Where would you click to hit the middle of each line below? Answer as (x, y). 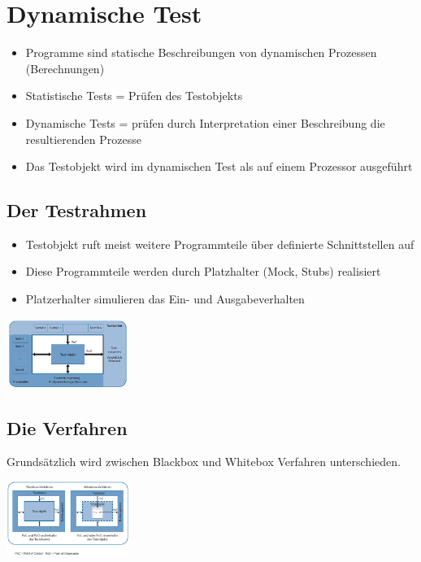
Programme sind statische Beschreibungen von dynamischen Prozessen (201, 52)
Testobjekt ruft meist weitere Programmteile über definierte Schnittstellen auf (220, 244)
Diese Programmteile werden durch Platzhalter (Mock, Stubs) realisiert (203, 271)
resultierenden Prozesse (83, 139)
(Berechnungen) (65, 68)
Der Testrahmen (77, 210)
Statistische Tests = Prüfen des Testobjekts (134, 96)
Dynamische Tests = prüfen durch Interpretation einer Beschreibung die (205, 122)
